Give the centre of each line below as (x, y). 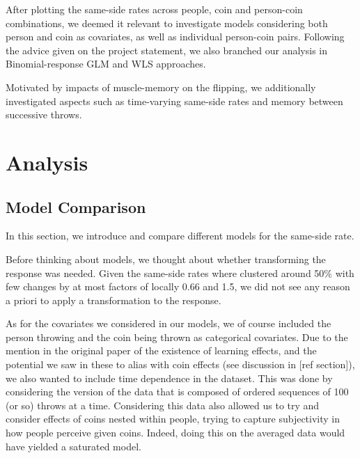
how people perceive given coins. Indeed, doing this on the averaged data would (175, 433)
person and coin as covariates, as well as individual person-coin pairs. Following (175, 37)
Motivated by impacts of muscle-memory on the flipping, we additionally (161, 87)
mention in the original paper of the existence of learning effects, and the (161, 350)
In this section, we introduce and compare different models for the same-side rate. (180, 236)
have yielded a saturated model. (73, 446)
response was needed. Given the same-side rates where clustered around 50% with (180, 273)
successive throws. (44, 114)
